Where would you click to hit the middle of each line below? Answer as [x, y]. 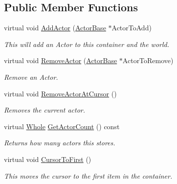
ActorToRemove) [148, 60]
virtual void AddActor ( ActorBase [55, 28]
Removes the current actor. [45, 110]
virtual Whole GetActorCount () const [62, 126]
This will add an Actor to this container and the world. [87, 44]
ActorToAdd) [132, 28]
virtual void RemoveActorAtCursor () [60, 93]
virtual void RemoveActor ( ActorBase [61, 60]
